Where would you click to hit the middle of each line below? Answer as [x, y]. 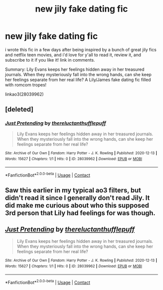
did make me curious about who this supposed [77, 205]
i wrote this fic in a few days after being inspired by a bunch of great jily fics [81, 49]
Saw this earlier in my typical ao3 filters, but [73, 190]
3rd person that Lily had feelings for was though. [80, 213]
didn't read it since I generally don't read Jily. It [77, 198]
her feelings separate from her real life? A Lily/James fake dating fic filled [78, 80]
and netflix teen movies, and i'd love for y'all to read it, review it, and [73, 55]
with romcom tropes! [26, 85]
